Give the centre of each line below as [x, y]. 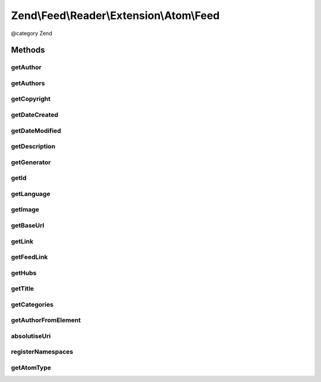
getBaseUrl [28, 225]
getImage [25, 210]
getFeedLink [29, 257]
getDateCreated [35, 115]
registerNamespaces [42, 352]
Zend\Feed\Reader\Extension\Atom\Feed [115, 15]
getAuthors [28, 83]
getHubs [24, 273]
